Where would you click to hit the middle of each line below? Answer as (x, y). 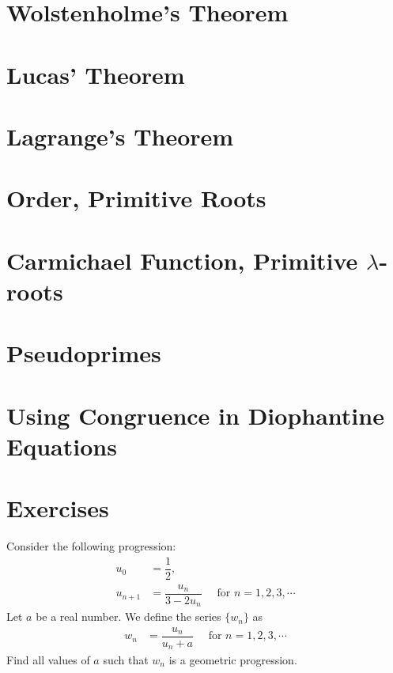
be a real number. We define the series (128, 616)
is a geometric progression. (233, 659)
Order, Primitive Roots (136, 198)
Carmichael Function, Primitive (182, 260)
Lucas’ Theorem (96, 74)
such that (126, 659)
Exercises (58, 508)
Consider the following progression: (91, 546)
